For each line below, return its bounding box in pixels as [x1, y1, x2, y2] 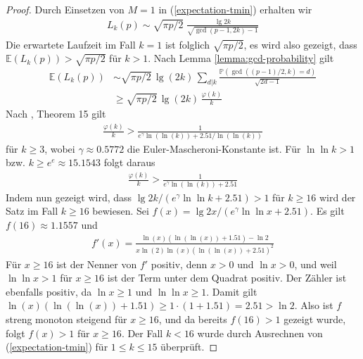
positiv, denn [151, 256, 208, 271]
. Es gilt [310, 203, 345, 218]
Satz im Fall [6, 203, 58, 218]
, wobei [44, 141, 75, 156]
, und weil [294, 256, 337, 271]
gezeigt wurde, [284, 312, 346, 327]
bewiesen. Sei [92, 203, 149, 218]
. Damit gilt [206, 284, 257, 298]
